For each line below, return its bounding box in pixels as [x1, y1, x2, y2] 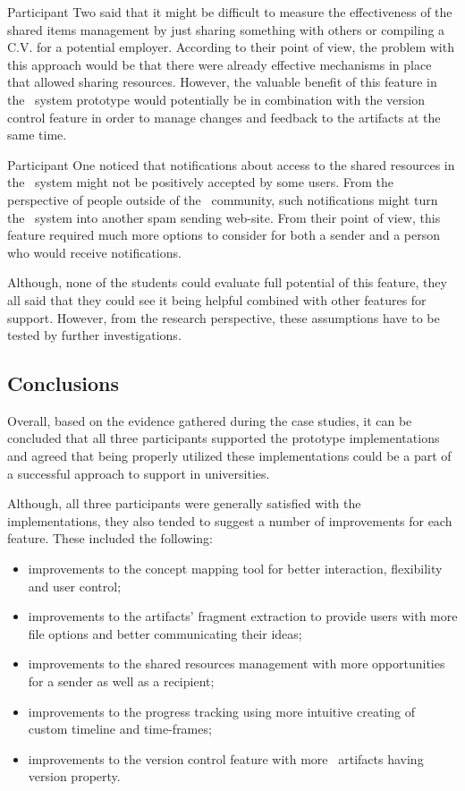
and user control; [28, 576, 122, 595]
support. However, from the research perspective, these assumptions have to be [7, 308, 440, 327]
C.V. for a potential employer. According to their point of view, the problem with [7, 38, 454, 56]
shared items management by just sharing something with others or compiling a [7, 20, 445, 38]
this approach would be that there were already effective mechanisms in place [7, 55, 432, 73]
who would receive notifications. [7, 242, 182, 261]
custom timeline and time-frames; [28, 719, 212, 738]
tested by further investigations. [7, 326, 182, 344]
